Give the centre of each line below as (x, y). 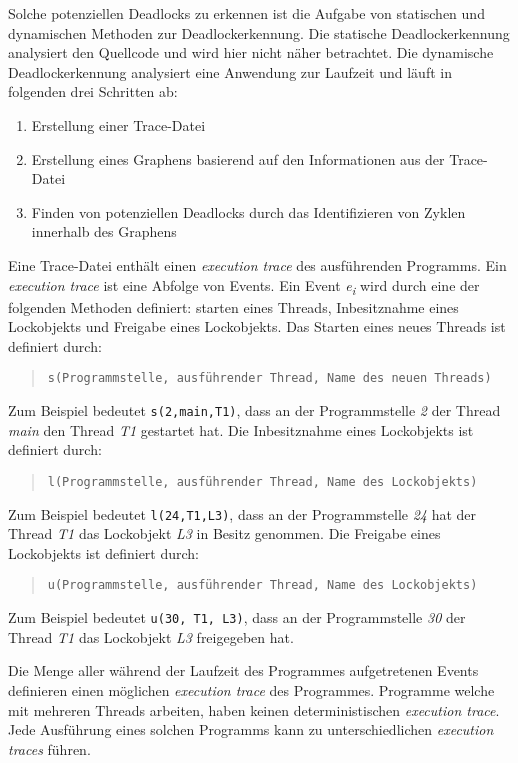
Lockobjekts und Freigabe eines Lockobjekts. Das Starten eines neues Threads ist (257, 326)
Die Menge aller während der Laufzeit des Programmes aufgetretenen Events (243, 670)
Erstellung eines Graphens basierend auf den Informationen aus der (238, 158)
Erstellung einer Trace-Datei (118, 124)
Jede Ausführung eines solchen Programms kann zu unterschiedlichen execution (251, 729)
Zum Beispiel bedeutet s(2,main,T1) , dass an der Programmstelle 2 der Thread (254, 410)
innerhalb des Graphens (104, 231)
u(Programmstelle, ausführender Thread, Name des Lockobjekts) (262, 585)
